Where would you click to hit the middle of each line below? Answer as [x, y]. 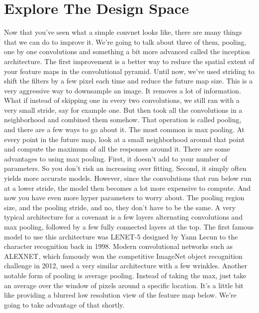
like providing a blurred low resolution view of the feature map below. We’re [120, 295]
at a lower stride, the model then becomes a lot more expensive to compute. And [128, 188]
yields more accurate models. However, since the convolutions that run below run [128, 178]
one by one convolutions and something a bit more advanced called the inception [127, 51]
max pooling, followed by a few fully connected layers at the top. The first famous [129, 227]
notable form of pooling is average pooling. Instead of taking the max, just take [125, 275]
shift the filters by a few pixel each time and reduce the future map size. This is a [129, 81]
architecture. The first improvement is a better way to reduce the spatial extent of [129, 61]
